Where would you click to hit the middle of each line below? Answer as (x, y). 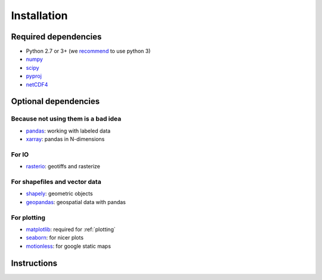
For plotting (28, 217)
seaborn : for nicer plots (55, 238)
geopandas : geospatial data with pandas (76, 202)
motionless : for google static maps (69, 246)
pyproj (34, 76)
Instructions (34, 263)
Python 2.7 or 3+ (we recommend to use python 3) (88, 51)
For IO (20, 154)
